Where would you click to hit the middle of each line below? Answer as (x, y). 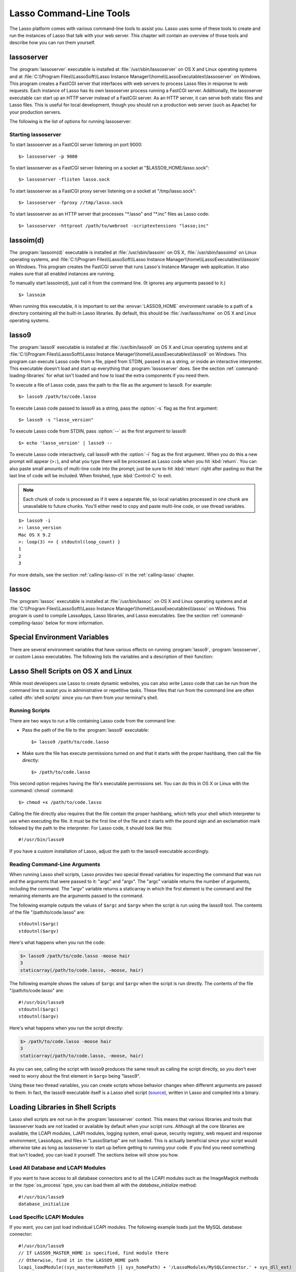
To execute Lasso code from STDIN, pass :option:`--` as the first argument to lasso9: (98, 431)
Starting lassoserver (35, 134)
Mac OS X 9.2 (35, 535)
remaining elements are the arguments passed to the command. (76, 896)
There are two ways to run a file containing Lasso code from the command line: (93, 720)
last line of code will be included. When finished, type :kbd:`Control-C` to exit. (91, 476)
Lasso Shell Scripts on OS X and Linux (71, 671)
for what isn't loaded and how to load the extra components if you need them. (128, 375)
